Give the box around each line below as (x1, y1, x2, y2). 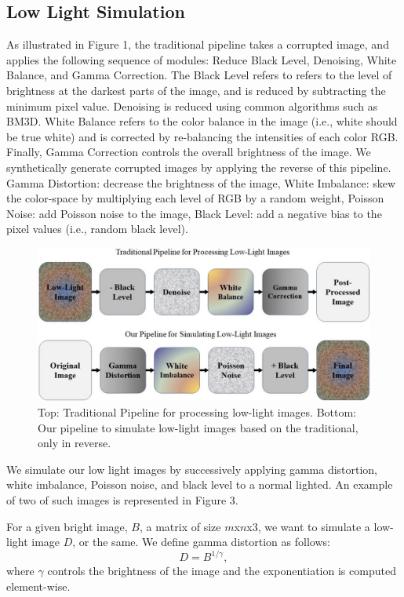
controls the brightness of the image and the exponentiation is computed (47, 562, 396, 579)
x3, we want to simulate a (246, 518, 370, 534)
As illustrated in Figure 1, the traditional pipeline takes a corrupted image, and (6, 36, 389, 53)
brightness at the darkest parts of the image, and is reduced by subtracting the (6, 82, 386, 98)
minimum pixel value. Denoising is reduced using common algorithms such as (6, 97, 378, 114)
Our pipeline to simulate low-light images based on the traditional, (38, 419, 359, 435)
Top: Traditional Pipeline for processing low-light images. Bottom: (38, 403, 356, 420)
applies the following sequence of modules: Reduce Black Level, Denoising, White (6, 51, 397, 67)
